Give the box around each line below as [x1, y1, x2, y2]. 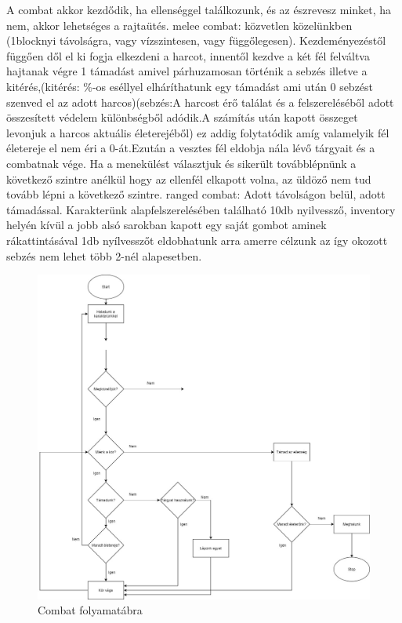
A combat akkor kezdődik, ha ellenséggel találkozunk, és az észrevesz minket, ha [6, 2, 392, 17]
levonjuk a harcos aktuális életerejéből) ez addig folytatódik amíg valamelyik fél [6, 124, 389, 140]
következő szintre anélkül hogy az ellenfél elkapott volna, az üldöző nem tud [6, 170, 371, 187]
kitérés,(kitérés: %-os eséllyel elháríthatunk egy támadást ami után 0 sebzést [6, 78, 374, 94]
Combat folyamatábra [38, 602, 143, 618]
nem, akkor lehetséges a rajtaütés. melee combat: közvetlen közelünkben [6, 16, 353, 33]
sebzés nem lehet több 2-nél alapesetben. [6, 247, 202, 264]
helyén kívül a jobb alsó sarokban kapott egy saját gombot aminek [6, 217, 327, 233]
